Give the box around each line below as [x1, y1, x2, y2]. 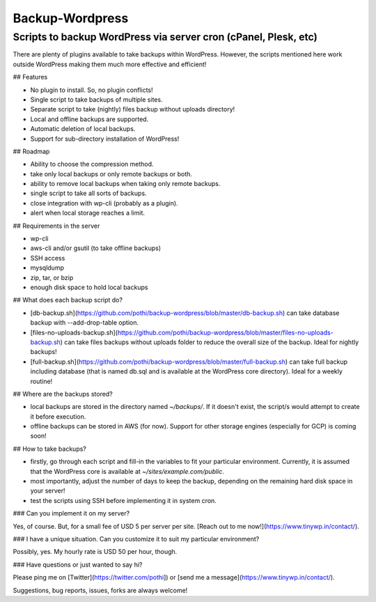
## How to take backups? [13, 445, 87, 453]
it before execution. [30, 412, 86, 421]
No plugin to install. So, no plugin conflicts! [30, 86, 153, 94]
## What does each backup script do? [13, 296, 123, 304]
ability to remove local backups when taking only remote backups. [30, 180, 221, 188]
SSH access [30, 254, 65, 262]
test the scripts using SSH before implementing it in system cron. [30, 496, 217, 504]
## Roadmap [13, 147, 50, 155]
